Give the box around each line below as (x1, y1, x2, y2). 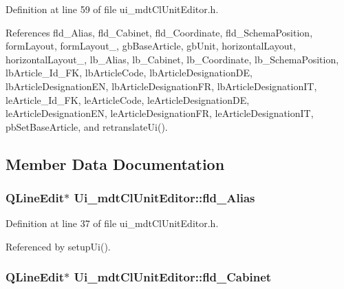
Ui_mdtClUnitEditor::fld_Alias (74, 189, 255, 206)
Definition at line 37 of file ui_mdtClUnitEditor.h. (6, 216, 219, 231)
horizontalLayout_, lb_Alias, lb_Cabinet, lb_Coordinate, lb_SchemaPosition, (6, 52, 339, 66)
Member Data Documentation (6, 153, 225, 174)
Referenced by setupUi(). (6, 239, 111, 253)
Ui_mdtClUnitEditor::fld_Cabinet (74, 268, 272, 286)
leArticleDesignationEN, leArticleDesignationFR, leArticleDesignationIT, (6, 106, 314, 120)
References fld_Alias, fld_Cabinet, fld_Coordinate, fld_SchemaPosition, (6, 25, 313, 39)
